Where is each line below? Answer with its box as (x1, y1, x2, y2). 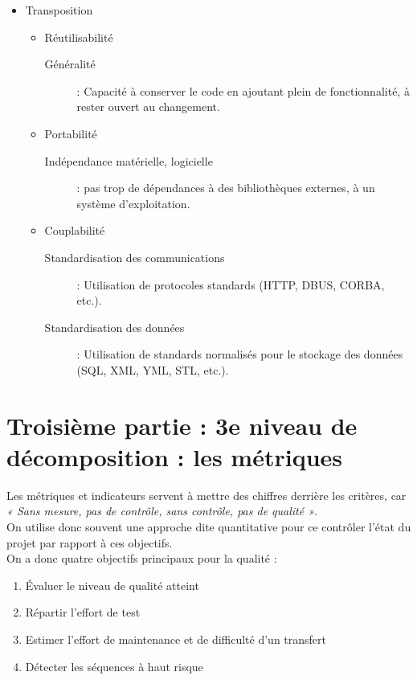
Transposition (25, 2, 93, 18)
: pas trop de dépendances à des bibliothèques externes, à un (76, 179, 375, 196)
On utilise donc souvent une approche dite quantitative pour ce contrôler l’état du (6, 518, 411, 535)
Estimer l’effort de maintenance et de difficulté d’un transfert (25, 630, 327, 647)
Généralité (44, 55, 96, 72)
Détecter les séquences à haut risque (25, 657, 203, 674)
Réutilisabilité (44, 28, 113, 45)
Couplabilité (44, 222, 105, 239)
